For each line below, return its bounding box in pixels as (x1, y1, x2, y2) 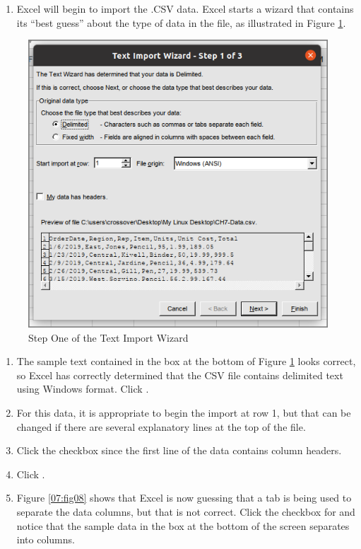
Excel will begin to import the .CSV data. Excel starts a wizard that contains (16, 1, 354, 16)
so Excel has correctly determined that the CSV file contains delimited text (16, 367, 343, 382)
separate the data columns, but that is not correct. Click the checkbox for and (16, 504, 355, 519)
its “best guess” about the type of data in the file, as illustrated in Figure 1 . (16, 15, 346, 30)
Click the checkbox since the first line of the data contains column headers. (16, 443, 342, 458)
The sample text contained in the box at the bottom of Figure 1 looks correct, (16, 354, 356, 369)
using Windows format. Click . (16, 381, 149, 396)
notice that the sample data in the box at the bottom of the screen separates (16, 518, 350, 533)
